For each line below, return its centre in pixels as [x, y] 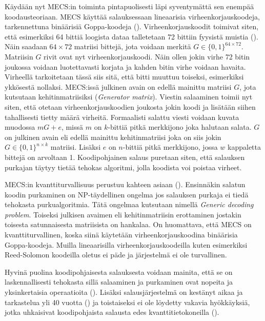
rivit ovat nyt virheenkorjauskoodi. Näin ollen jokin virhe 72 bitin [147, 56]
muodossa [20, 127]
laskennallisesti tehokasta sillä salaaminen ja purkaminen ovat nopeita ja [119, 282]
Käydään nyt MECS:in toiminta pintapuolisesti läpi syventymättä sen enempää [129, 6]
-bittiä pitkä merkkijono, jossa [170, 147]
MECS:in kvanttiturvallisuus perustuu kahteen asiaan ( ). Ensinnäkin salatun [125, 184]
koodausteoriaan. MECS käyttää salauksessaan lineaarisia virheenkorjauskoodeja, [132, 16]
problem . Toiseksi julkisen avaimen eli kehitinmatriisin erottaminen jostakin [123, 214]
